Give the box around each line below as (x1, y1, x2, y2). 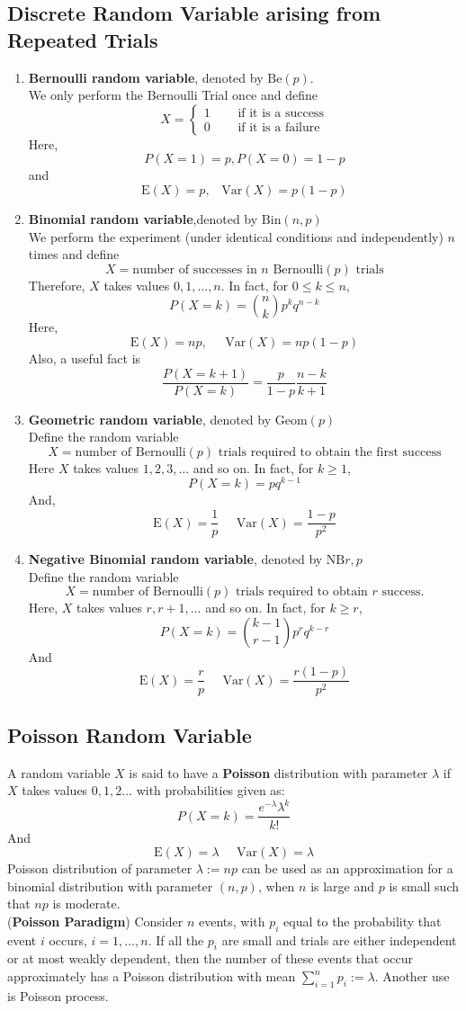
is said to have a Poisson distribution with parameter (129, 763, 428, 782)
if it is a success (237, 107, 324, 121)
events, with (198, 911, 265, 930)
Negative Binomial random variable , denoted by (28, 550, 323, 568)
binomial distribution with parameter (7, 876, 213, 895)
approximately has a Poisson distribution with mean (7, 967, 296, 986)
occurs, (49, 930, 87, 949)
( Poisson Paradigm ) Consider (7, 911, 184, 930)
